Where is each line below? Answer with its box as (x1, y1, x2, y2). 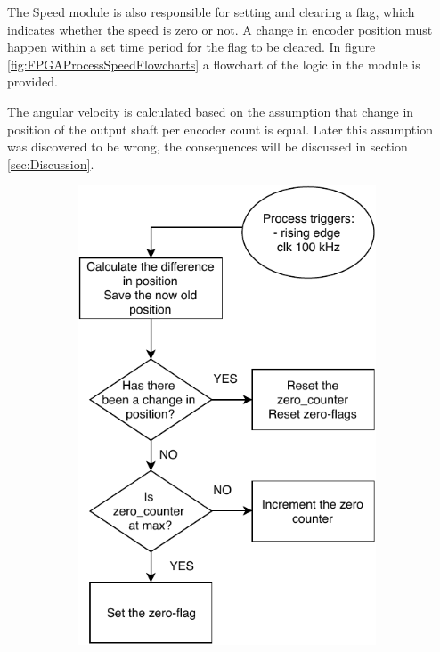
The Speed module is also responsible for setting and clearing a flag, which (7, 3, 415, 20)
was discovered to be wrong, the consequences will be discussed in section (7, 137, 408, 156)
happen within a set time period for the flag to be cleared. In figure (7, 37, 376, 56)
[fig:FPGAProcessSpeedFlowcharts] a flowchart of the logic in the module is (7, 54, 420, 73)
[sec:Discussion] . (7, 154, 94, 173)
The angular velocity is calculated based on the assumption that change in (7, 102, 414, 120)
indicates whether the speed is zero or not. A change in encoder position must (7, 20, 433, 38)
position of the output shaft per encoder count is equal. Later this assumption (7, 119, 433, 138)
